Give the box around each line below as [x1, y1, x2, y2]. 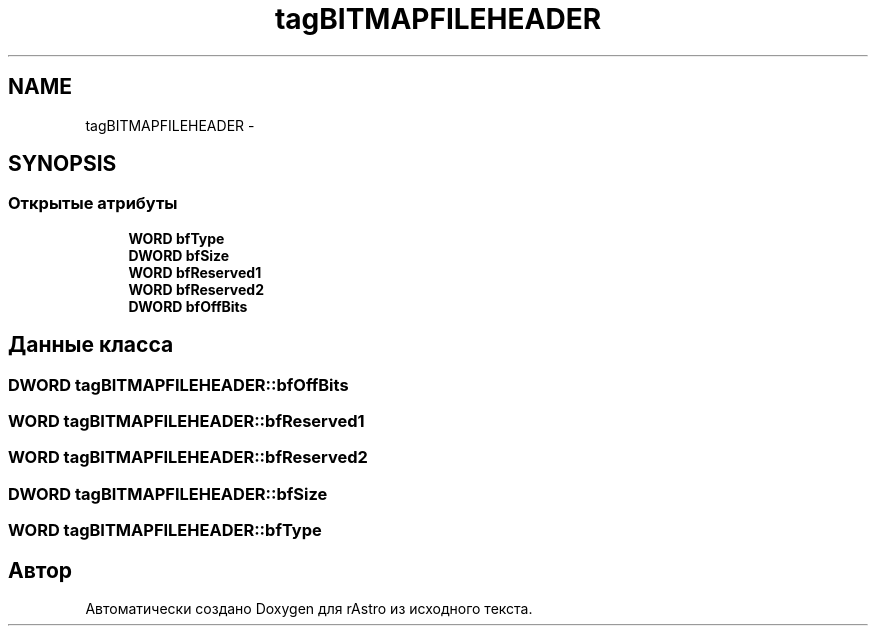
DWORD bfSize [128, 246, 230, 264]
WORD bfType [128, 229, 225, 247]
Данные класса [8, 332, 174, 358]
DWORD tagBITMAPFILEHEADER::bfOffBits [8, 374, 349, 395]
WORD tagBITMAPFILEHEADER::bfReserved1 [8, 411, 365, 432]
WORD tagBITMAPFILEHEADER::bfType [8, 520, 322, 541]
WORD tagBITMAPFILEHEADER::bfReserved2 [8, 447, 368, 468]
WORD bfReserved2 [128, 280, 264, 298]
